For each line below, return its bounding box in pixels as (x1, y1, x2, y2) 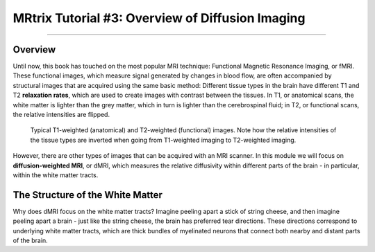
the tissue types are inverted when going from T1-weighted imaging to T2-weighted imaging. (30, 136, 297, 144)
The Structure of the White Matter (12, 189, 163, 201)
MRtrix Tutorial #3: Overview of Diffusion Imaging (12, 10, 306, 26)
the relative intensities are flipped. (12, 111, 110, 119)
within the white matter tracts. (12, 170, 99, 179)
